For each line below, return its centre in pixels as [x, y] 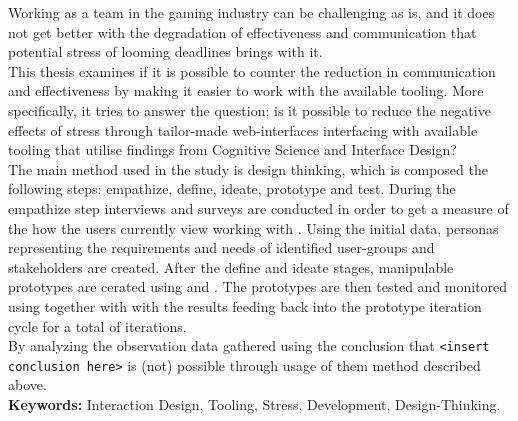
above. [27, 384]
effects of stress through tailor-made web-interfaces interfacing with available [243, 129]
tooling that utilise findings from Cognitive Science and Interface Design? [232, 149]
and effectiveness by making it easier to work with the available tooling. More [246, 90]
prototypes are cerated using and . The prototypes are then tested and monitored [258, 286]
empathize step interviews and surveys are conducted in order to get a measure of [258, 207]
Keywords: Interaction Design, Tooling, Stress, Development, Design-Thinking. [254, 404]
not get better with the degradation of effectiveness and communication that [242, 31]
